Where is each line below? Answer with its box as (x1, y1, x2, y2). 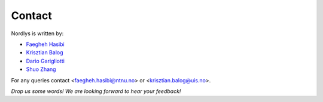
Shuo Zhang (26, 66, 56, 73)
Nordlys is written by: (11, 30, 64, 37)
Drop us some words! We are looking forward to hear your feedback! (11, 87, 181, 95)
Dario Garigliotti (26, 57, 65, 64)
